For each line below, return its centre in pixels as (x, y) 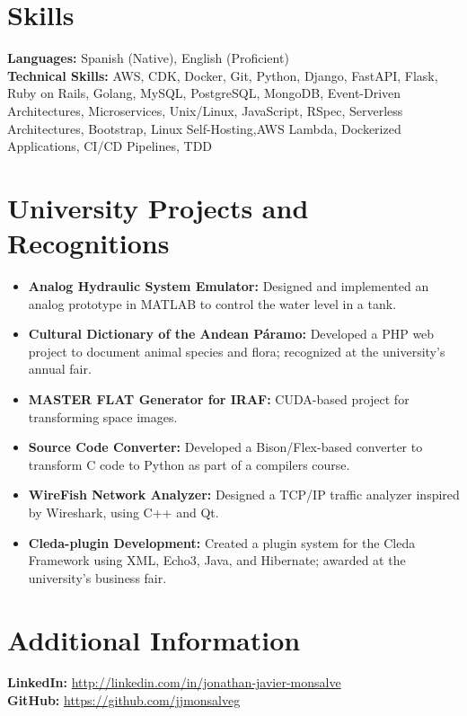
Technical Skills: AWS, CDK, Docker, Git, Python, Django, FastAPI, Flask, (223, 75)
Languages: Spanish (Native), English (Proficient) (148, 58)
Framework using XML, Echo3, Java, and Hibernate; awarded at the (217, 560)
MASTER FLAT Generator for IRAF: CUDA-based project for (219, 398)
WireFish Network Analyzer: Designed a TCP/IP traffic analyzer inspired (244, 495)
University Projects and (158, 207)
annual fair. (60, 369)
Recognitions (88, 243)
